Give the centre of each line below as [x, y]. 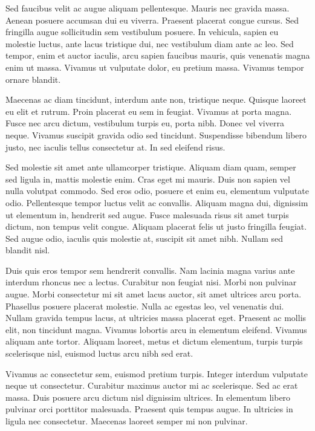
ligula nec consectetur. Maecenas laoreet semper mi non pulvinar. [127, 421]
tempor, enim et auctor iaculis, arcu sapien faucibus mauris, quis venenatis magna [158, 55]
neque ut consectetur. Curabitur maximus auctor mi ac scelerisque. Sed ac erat [152, 385]
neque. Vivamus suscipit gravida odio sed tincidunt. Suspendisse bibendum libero [156, 134]
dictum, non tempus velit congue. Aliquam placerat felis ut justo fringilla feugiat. [156, 226]
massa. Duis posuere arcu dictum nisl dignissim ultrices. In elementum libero [148, 397]
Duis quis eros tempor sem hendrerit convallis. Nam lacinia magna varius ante [150, 270]
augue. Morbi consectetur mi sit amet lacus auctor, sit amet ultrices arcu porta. [154, 294]
